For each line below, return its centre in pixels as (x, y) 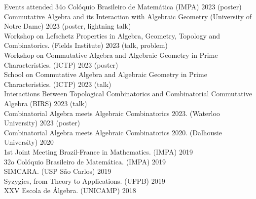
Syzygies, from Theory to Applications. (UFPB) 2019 (85, 180)
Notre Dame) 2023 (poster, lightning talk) (68, 26)
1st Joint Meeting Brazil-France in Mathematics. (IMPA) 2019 (98, 151)
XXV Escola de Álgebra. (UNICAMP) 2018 (70, 190)
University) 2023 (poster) (42, 123)
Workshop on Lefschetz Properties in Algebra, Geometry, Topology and (112, 35)
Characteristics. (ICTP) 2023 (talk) (58, 84)
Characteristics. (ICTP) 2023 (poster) (61, 64)
